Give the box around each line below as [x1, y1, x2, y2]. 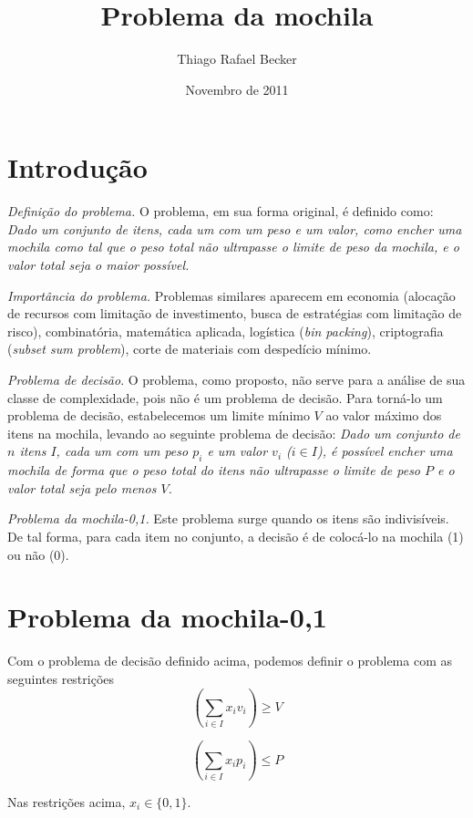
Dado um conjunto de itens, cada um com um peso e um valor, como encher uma [7, 219, 462, 238]
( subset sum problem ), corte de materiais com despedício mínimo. [7, 339, 372, 358]
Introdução [7, 149, 148, 186]
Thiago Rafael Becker [177, 49, 297, 68]
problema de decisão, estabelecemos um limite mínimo [7, 406, 310, 425]
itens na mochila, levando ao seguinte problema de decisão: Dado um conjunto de [7, 423, 460, 442]
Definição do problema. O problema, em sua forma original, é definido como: [7, 202, 434, 221]
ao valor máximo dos [325, 406, 442, 425]
